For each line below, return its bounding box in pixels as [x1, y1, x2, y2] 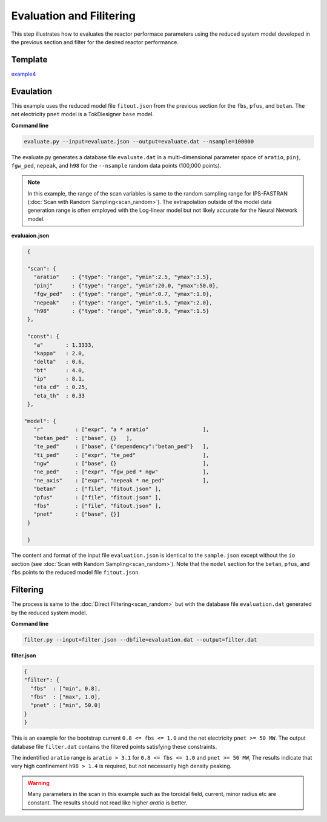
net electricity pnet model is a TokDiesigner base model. [11, 111, 154, 118]
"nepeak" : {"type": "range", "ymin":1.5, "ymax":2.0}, [33, 299, 213, 306]
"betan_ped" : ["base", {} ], [33, 435, 133, 441]
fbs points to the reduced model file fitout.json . [11, 569, 140, 576]
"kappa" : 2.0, [33, 350, 85, 357]
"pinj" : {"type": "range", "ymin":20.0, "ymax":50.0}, [33, 282, 219, 289]
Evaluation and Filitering [11, 9, 136, 22]
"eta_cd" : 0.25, [33, 384, 88, 390]
